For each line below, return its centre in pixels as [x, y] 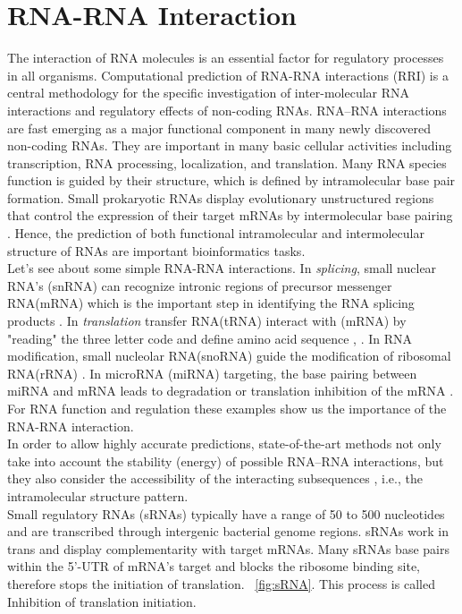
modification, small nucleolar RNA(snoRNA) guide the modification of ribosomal [229, 356]
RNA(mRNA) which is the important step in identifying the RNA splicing [211, 303]
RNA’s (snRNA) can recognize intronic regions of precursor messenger [200, 285]
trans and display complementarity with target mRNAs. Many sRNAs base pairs [228, 548]
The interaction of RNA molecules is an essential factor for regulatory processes [226, 58]
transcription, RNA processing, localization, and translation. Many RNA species [227, 162]
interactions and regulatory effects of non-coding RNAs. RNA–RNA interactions [227, 110]
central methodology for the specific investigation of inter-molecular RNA [209, 93]
